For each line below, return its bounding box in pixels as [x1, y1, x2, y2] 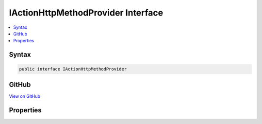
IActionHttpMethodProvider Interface [9, 7, 164, 18]
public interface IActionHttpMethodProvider [19, 66, 127, 72]
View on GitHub [9, 93, 41, 99]
